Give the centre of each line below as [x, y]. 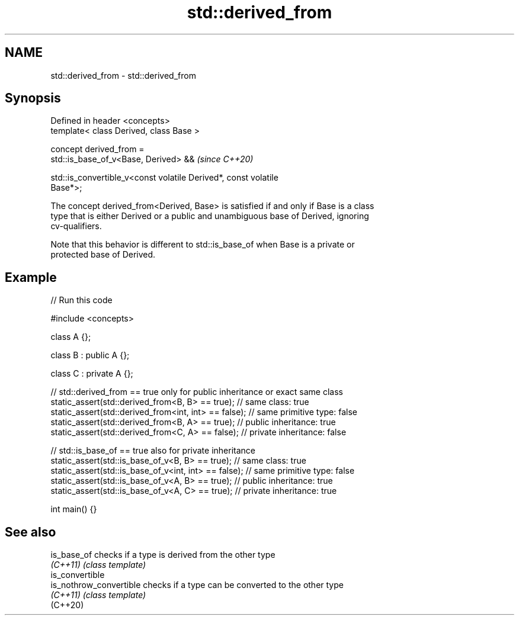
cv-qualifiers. [76, 226]
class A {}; [71, 337]
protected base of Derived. [103, 255]
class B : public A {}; [90, 355]
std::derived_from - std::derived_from [123, 75]
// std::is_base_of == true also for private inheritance [153, 451]
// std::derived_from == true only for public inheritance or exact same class [197, 392]
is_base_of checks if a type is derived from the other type [163, 555]
